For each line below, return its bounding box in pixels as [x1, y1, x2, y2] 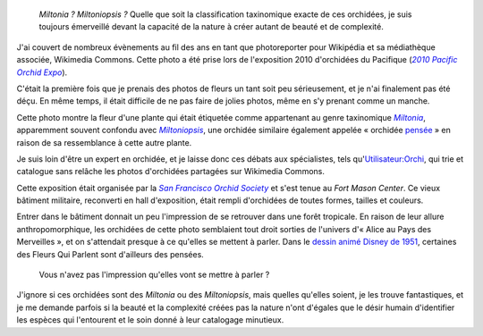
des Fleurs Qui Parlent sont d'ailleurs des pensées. [16, 248, 205, 259]
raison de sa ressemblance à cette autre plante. [16, 137, 192, 147]
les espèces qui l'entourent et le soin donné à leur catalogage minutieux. [16, 315, 284, 325]
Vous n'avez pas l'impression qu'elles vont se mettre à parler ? [38, 269, 270, 281]
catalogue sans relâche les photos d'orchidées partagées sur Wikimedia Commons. [16, 166, 326, 177]
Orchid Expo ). [16, 67, 68, 78]
